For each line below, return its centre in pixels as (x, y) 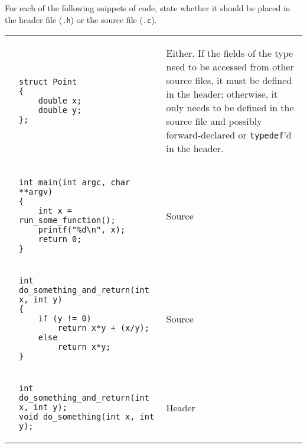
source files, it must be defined (229, 80)
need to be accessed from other (230, 67)
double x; (60, 101)
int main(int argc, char (75, 183)
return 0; (60, 239)
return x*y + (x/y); (103, 328)
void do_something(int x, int (87, 417)
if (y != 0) (65, 319)
